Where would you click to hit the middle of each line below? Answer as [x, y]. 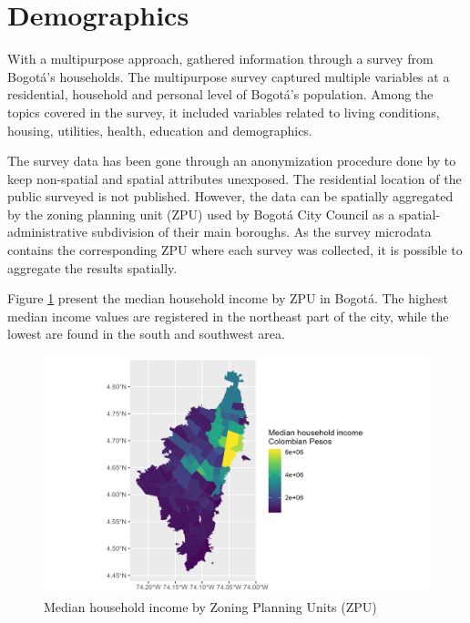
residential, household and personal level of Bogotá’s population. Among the [220, 94]
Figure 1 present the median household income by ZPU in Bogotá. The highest [228, 298]
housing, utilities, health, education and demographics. [160, 130]
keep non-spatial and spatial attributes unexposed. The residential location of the [235, 178]
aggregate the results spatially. [92, 267]
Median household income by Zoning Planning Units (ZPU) [210, 607]
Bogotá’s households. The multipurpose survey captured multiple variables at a [229, 76]
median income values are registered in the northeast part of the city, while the [228, 316]
